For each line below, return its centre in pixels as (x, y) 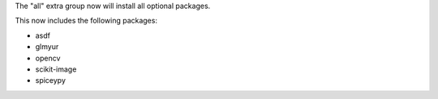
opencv (48, 58)
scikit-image (56, 69)
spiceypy (51, 80)
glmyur (47, 47)
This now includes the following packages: (86, 21)
